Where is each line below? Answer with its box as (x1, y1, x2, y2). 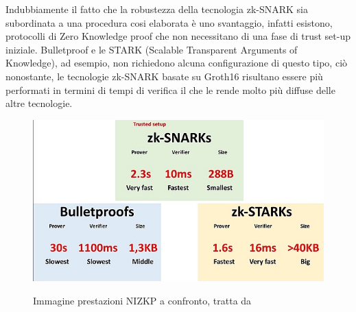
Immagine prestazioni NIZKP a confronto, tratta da (33, 293, 252, 307)
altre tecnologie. (5, 96, 73, 110)
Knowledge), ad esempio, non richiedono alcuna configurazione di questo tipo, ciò (5, 56, 348, 70)
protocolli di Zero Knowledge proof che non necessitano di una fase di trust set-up (5, 29, 351, 43)
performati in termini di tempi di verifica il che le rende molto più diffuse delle (5, 82, 335, 97)
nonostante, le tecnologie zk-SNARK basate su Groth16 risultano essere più (5, 69, 323, 83)
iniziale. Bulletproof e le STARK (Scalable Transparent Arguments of (5, 42, 298, 56)
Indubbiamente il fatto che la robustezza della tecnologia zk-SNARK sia (5, 2, 308, 16)
